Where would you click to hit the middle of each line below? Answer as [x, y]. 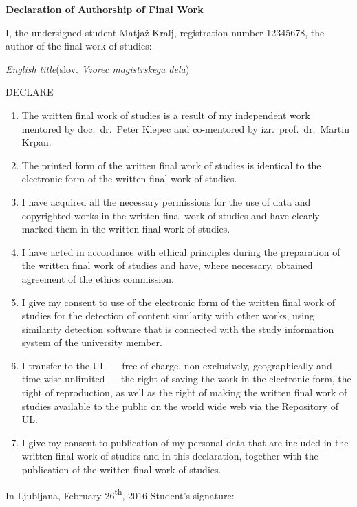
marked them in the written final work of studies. [126, 229]
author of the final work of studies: [79, 46]
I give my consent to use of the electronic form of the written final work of [178, 302]
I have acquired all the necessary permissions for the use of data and [166, 201]
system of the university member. [92, 342]
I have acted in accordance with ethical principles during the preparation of [181, 251]
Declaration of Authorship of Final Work [105, 9]
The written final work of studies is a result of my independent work [166, 115]
